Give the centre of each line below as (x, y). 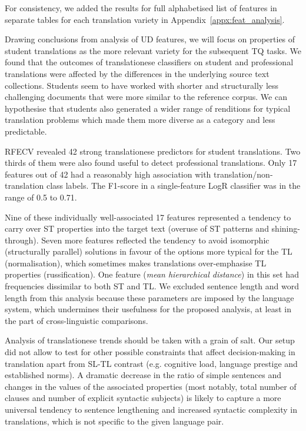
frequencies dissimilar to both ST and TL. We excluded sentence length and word (152, 286)
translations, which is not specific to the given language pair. (114, 421)
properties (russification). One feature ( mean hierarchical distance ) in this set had (152, 274)
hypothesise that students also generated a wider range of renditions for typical (148, 108)
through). (22, 240)
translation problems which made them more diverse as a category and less (140, 120)
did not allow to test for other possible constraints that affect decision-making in (150, 352)
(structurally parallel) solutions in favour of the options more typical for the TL (149, 251)
